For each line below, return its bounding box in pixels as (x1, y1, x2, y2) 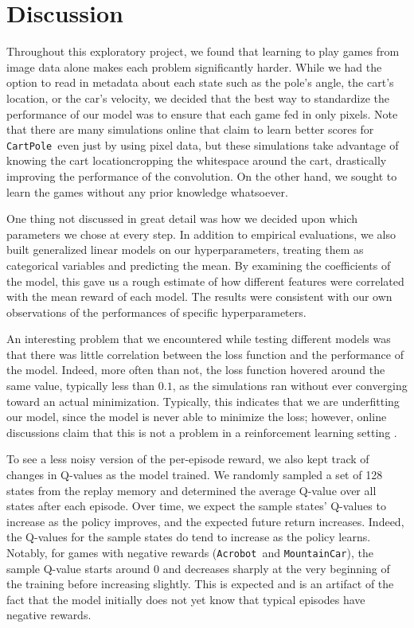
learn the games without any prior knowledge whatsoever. (6, 183, 288, 200)
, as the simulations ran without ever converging (172, 377, 408, 394)
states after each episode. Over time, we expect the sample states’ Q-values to (6, 497, 386, 514)
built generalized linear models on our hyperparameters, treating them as (6, 241, 364, 258)
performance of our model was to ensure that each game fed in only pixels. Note (6, 105, 398, 122)
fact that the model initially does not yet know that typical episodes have (6, 591, 365, 607)
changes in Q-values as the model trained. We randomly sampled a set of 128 (6, 466, 383, 483)
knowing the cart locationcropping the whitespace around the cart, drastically (6, 152, 387, 169)
